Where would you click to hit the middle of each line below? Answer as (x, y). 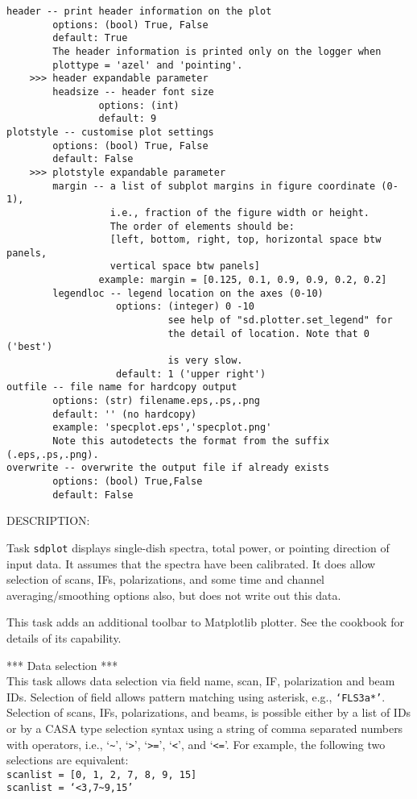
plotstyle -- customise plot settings (110, 132)
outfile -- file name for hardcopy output (122, 387)
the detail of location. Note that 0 (269, 333)
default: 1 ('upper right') (191, 374)
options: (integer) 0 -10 (185, 307)
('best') (30, 347)
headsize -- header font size (133, 92)
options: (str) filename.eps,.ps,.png (156, 401)
